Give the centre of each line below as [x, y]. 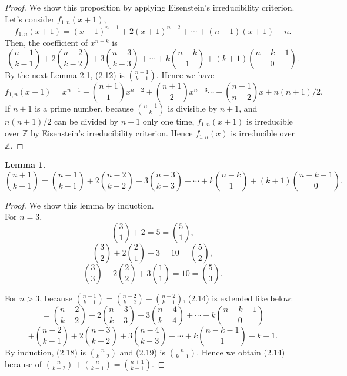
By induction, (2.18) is [45, 352]
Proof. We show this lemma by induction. [79, 205]
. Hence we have [185, 74]
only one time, [169, 121]
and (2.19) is [142, 352]
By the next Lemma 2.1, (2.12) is [65, 74]
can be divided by [86, 121]
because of [24, 363]
